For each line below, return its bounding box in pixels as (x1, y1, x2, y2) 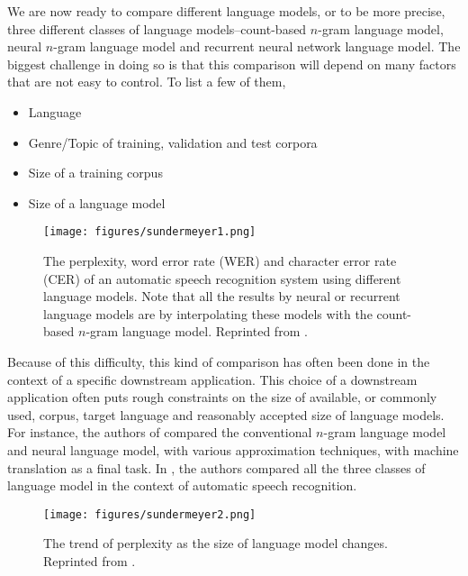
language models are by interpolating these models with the (43, 304, 373, 323)
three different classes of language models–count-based (7, 19, 307, 38)
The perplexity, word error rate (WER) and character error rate (43, 251, 397, 270)
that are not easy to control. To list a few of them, (7, 72, 286, 91)
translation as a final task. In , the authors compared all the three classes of (7, 458, 426, 477)
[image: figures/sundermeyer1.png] (43, 225, 256, 239)
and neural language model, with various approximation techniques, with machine (7, 440, 459, 459)
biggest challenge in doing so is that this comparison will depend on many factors (7, 54, 456, 73)
